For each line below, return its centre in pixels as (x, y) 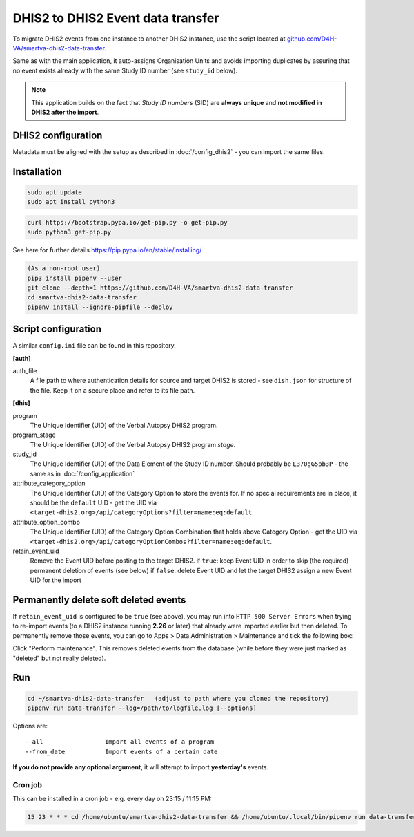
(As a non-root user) (64, 269)
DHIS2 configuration (58, 135)
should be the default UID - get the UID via (93, 503)
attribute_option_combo (47, 522)
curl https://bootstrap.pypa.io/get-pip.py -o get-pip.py (127, 222)
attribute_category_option (49, 483)
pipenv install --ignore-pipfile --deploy (100, 307)
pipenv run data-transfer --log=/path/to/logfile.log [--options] (142, 708)
